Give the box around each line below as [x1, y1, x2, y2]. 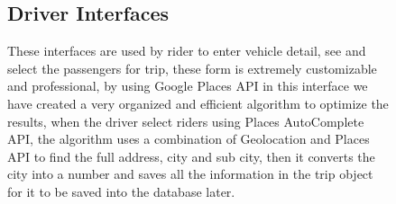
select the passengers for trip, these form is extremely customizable [7, 58, 377, 77]
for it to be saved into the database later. [7, 182, 235, 200]
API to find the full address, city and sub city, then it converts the [7, 146, 375, 165]
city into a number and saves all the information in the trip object [7, 164, 373, 183]
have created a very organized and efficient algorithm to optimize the [7, 93, 389, 112]
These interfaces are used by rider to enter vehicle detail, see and [7, 41, 366, 60]
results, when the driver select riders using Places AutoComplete [7, 111, 364, 130]
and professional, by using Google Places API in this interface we [7, 76, 368, 95]
